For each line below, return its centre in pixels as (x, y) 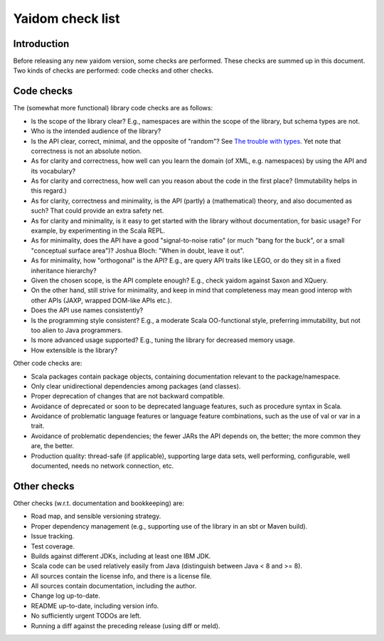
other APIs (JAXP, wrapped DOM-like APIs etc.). (101, 300)
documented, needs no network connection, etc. (102, 466)
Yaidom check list (66, 18)
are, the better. (53, 446)
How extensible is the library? (74, 350)
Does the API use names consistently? (87, 310)
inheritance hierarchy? (64, 270)
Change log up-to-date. (66, 596)
